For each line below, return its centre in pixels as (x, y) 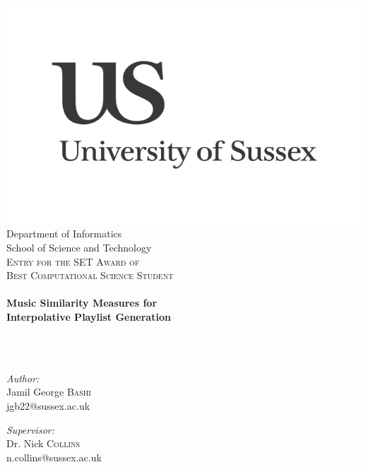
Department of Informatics (64, 233)
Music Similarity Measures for (82, 303)
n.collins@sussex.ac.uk (54, 457)
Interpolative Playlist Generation (89, 316)
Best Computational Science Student (90, 275)
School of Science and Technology (79, 247)
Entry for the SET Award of (73, 261)
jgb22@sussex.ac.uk (48, 405)
